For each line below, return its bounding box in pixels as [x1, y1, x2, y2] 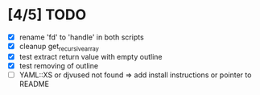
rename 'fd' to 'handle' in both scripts [19, 32, 144, 42]
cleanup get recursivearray [19, 42, 100, 53]
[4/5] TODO [7, 6, 87, 24]
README [19, 79, 50, 89]
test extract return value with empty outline [19, 52, 163, 61]
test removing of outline [19, 60, 98, 70]
